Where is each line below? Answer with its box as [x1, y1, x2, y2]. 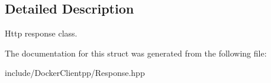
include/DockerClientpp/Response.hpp [5, 67, 145, 79]
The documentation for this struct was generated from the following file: [5, 47, 267, 59]
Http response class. [5, 27, 78, 39]
